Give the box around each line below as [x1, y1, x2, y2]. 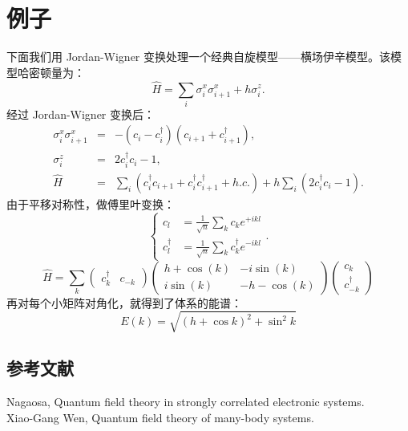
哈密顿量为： [17, 63, 85, 80]
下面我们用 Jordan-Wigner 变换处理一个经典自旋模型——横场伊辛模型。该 [6, 48, 391, 65]
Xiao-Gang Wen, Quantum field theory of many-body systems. [6, 409, 314, 425]
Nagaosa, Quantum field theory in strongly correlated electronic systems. [6, 393, 365, 410]
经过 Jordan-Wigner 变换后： [6, 105, 156, 122]
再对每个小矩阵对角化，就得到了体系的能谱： [6, 294, 242, 311]
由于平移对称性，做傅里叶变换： [6, 195, 175, 212]
